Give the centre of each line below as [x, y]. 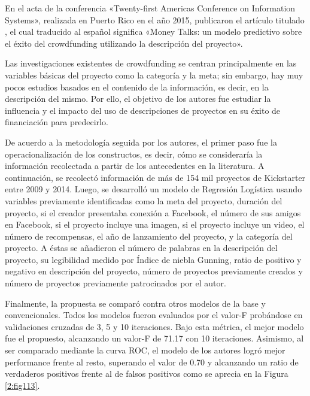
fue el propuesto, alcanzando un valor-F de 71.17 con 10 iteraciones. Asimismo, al [154, 338]
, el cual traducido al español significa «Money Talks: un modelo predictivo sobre [154, 31]
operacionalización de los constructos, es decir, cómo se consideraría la [134, 154]
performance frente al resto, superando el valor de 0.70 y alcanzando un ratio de [152, 362]
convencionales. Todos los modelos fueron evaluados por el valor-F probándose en [154, 315]
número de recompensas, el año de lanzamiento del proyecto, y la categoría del [149, 236]
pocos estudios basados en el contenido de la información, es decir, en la [137, 87]
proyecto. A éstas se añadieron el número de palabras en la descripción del [141, 248]
